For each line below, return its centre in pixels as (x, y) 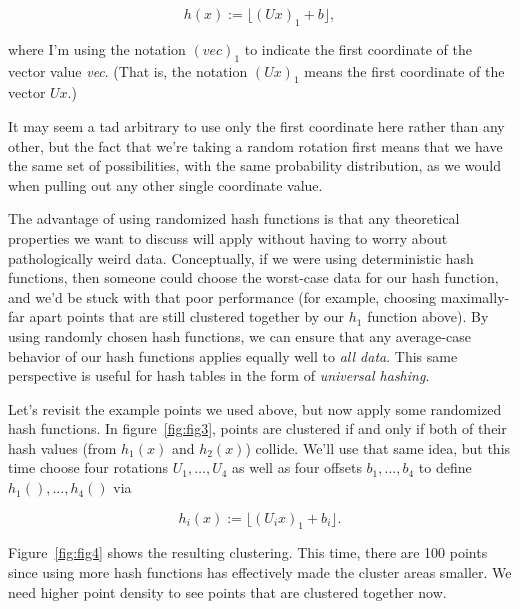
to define (445, 467)
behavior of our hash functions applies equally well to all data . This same (233, 355)
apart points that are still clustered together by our (187, 316)
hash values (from (62, 447)
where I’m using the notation (97, 48)
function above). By (428, 316)
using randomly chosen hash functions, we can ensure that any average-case (239, 335)
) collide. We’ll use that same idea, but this (378, 447)
